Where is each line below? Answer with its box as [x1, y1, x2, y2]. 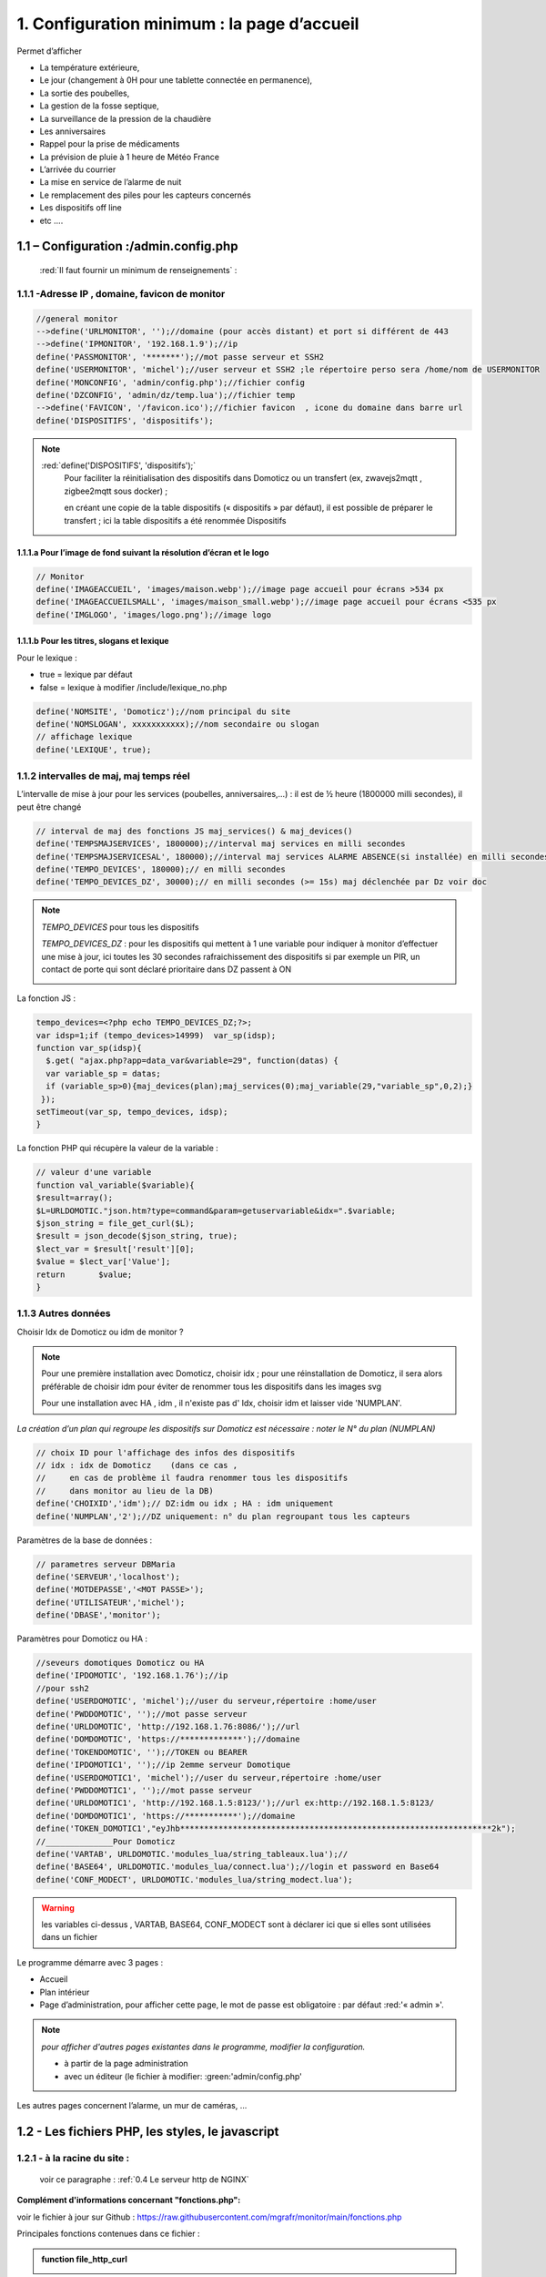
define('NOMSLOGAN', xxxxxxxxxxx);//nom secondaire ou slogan [35, 719, 319, 729]
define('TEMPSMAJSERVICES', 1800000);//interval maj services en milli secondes [35, 839, 406, 849]
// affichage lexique [35, 731, 133, 742]
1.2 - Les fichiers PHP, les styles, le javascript [16, 2123, 279, 2139]
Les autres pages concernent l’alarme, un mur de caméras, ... [16, 2099, 248, 2110]
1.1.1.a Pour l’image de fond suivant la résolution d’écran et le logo [16, 546, 269, 557]
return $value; [35, 1269, 133, 1280]
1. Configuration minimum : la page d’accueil [16, 14, 359, 34]
